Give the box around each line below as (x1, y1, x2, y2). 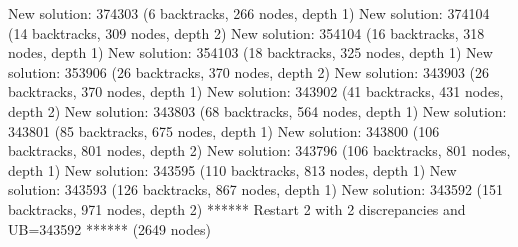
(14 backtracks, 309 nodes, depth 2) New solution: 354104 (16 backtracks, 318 (8, 22, 485, 43)
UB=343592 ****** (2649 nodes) (8, 218, 211, 239)
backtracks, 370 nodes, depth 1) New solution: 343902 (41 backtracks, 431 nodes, (8, 81, 504, 102)
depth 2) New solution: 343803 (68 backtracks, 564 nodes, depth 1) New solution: (8, 100, 507, 121)
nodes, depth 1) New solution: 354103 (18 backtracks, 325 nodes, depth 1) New (8, 42, 493, 63)
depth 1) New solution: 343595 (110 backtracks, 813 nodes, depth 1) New (8, 159, 457, 180)
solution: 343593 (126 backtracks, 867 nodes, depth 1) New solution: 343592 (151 (8, 179, 504, 200)
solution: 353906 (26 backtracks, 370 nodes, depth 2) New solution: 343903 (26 (8, 61, 490, 82)
